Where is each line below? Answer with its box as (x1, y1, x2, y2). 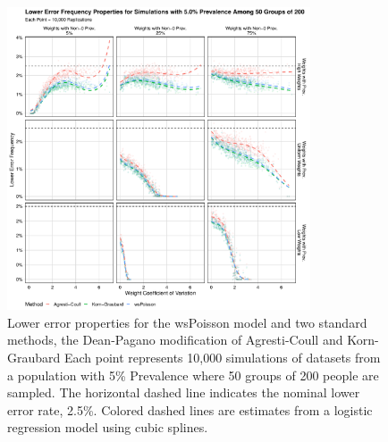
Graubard (7, 347, 61, 366)
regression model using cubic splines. (7, 418, 208, 437)
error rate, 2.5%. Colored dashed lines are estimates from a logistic (7, 400, 373, 419)
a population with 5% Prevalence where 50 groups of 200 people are (7, 365, 379, 384)
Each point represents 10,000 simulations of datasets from (63, 347, 381, 366)
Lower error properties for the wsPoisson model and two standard (7, 313, 367, 331)
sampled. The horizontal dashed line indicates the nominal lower (7, 383, 360, 402)
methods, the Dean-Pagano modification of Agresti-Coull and (7, 330, 343, 349)
